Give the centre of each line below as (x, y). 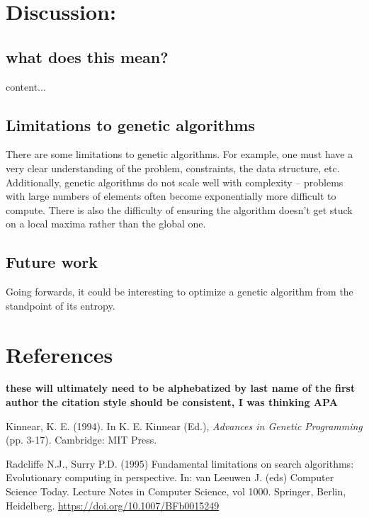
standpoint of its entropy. (61, 305)
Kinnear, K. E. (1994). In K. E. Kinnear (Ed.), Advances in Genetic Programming (184, 426)
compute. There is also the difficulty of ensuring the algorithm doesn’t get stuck (179, 209)
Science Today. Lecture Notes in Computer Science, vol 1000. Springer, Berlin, (176, 491)
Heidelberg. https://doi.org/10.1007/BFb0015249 (113, 505)
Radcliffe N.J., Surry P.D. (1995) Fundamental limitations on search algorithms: (180, 463)
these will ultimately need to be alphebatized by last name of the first (181, 388)
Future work (52, 262)
